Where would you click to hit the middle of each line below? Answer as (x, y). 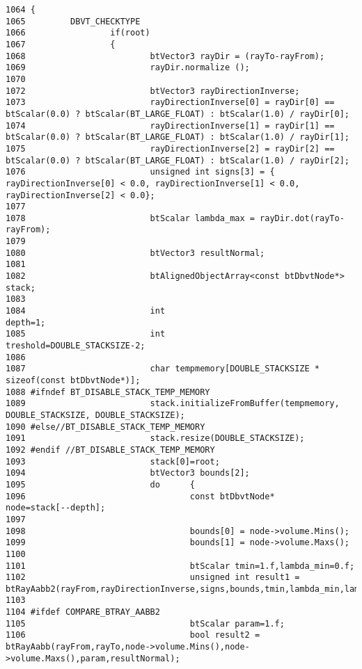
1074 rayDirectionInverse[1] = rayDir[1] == (170, 126)
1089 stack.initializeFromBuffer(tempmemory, (173, 404)
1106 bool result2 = (133, 635)
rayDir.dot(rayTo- (302, 218)
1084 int (86, 311)
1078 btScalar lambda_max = (130, 218)
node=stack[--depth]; (56, 508)
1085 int (86, 334)
